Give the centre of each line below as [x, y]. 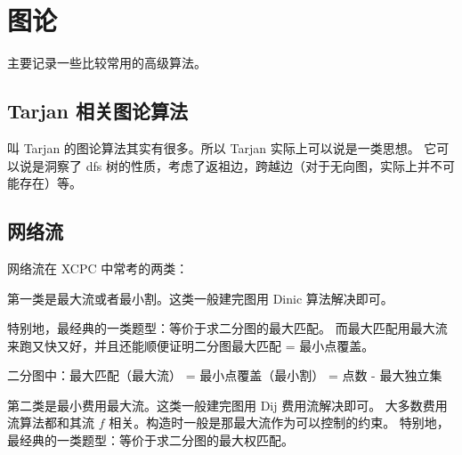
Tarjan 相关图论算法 [98, 111]
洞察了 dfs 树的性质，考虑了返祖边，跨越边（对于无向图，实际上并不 [243, 165]
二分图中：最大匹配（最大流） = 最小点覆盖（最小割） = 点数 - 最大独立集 [225, 375]
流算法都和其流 [51, 422]
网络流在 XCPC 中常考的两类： [98, 268]
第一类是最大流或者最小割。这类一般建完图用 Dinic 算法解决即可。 [200, 298]
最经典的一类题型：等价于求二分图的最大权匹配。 [150, 440]
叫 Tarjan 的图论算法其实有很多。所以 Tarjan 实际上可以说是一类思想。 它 [222, 147]
